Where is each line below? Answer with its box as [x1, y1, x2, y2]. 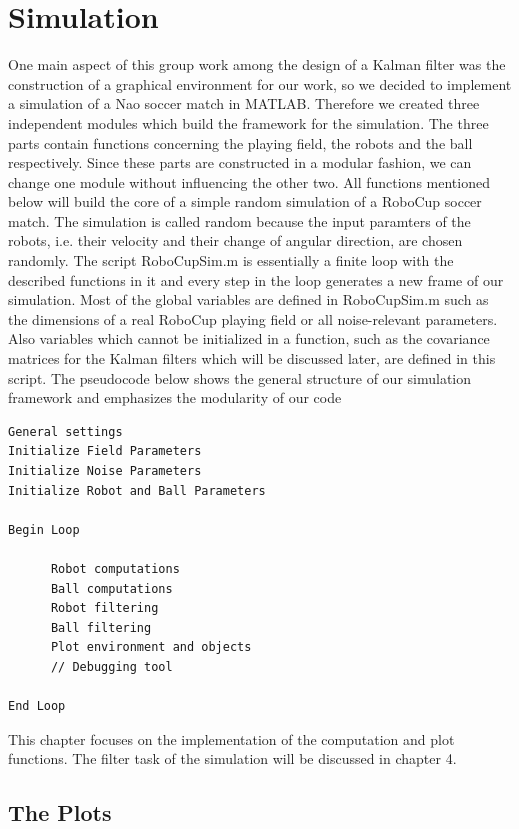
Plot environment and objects [50, 640, 252, 655]
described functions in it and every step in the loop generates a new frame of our [8, 269, 504, 290]
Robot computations [50, 561, 180, 576]
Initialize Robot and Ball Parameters [8, 483, 266, 498]
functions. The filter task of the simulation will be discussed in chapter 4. [8, 748, 457, 769]
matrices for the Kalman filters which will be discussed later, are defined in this [8, 348, 496, 369]
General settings [8, 424, 123, 439]
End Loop [8, 699, 66, 714]
